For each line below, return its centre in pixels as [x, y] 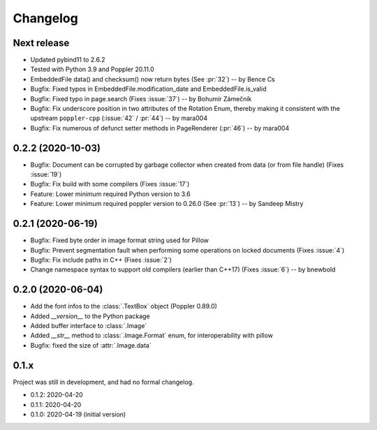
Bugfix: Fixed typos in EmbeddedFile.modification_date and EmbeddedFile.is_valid [148, 89]
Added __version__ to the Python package [90, 316]
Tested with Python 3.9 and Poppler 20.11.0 [93, 69]
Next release [41, 43]
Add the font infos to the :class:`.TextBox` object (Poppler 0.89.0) [124, 306]
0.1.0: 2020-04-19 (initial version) [78, 414]
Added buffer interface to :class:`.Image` [89, 326]
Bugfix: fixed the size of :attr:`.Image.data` [91, 345]
